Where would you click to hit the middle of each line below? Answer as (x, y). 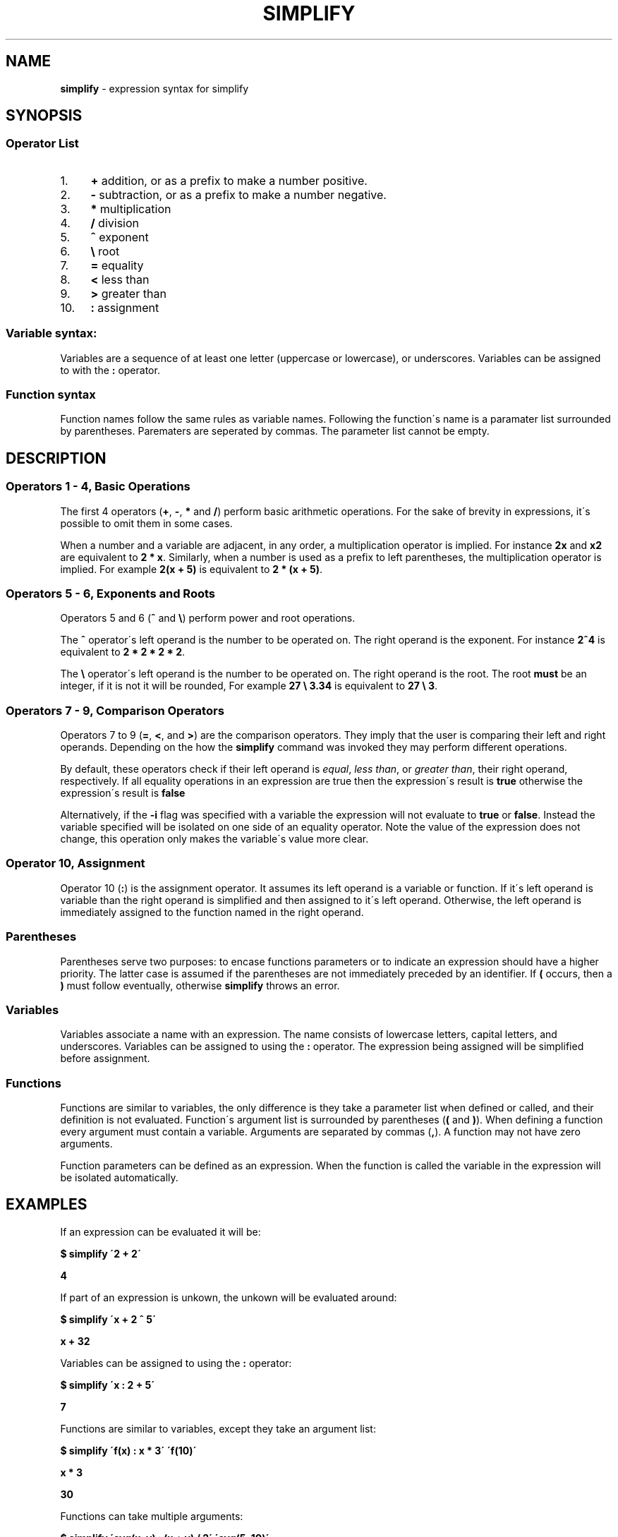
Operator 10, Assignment (75, 863)
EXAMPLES (47, 1205)
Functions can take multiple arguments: (152, 1516)
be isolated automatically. (119, 1178)
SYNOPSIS (44, 116)
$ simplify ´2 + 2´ (101, 1253)
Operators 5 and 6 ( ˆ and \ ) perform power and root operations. (208, 618)
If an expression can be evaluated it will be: (160, 1231)
